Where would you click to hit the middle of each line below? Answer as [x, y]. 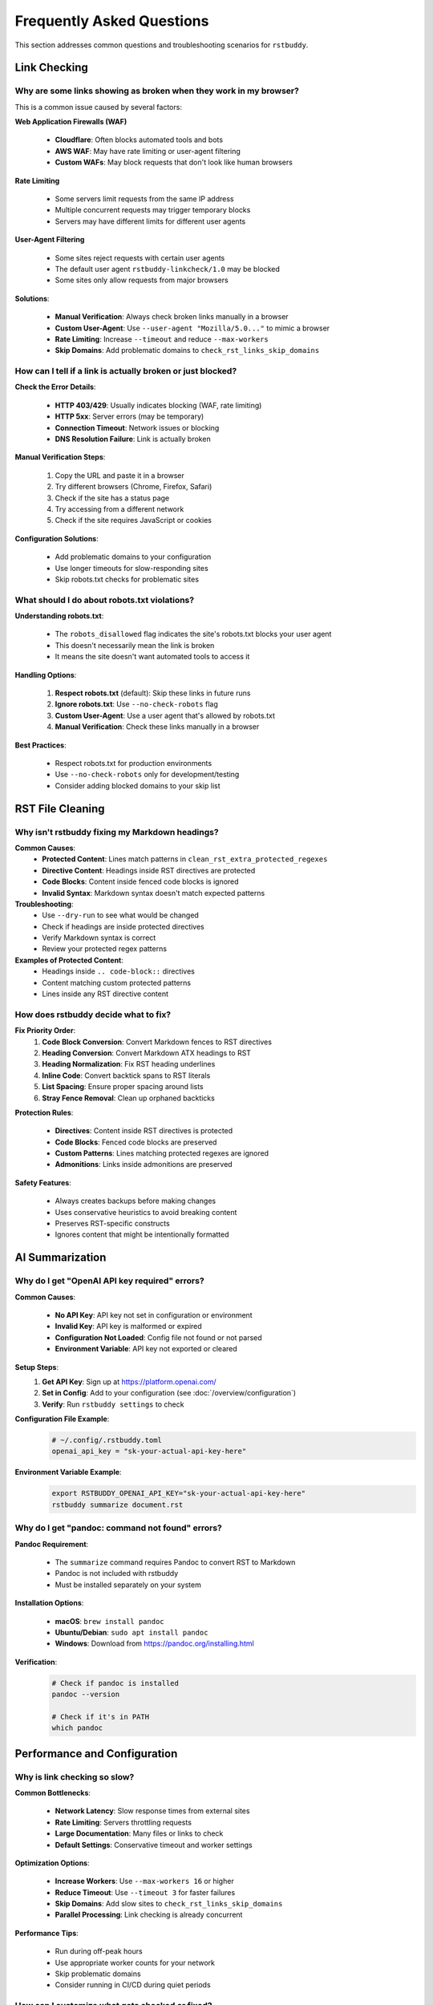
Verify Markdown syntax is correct [99, 938]
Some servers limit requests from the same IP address [144, 199]
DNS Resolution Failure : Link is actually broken [133, 439]
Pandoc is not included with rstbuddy [117, 1574]
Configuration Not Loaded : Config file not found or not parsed [158, 1337]
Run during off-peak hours [99, 1951]
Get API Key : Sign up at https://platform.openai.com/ [129, 1381]
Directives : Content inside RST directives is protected [144, 1131]
